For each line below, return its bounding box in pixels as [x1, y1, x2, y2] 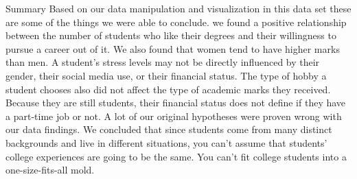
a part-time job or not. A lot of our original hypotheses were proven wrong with [5, 108, 342, 123]
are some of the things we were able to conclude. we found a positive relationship [5, 14, 347, 29]
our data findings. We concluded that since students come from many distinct [5, 122, 332, 136]
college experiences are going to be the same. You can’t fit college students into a [5, 149, 347, 163]
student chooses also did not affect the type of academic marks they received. [5, 82, 331, 96]
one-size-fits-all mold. [5, 163, 95, 177]
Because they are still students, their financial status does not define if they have [5, 95, 346, 110]
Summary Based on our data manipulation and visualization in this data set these [5, 1, 352, 15]
